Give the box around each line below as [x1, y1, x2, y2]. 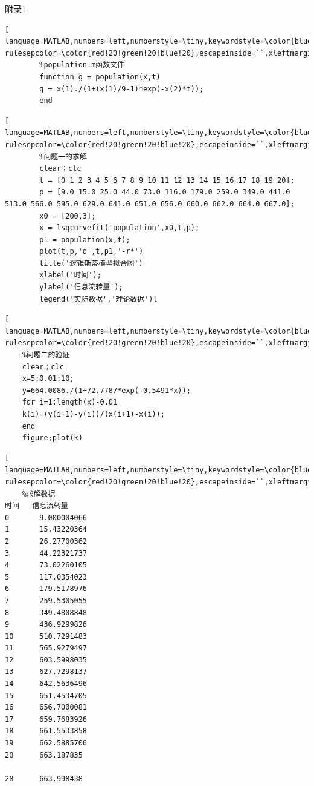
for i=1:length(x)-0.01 [22, 398, 118, 407]
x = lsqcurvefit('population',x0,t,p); [39, 223, 200, 233]
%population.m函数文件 [39, 61, 124, 70]
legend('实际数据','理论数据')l [39, 294, 158, 303]
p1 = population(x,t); [39, 235, 130, 244]
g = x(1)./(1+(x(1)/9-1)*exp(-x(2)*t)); [39, 84, 204, 93]
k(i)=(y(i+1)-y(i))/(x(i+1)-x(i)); [22, 410, 165, 418]
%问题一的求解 [39, 152, 87, 161]
